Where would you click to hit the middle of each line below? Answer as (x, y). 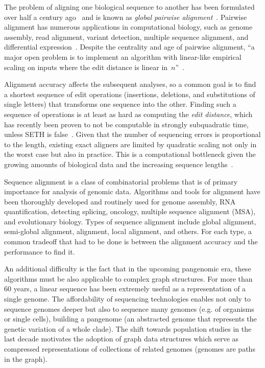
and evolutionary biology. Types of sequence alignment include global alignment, (130, 221)
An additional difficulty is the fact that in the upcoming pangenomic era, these (128, 269)
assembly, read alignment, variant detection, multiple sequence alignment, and (126, 37)
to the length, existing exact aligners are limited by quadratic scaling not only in (130, 144)
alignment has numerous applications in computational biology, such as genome (128, 27)
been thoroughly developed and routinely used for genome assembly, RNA (120, 201)
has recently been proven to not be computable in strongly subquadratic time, (126, 124)
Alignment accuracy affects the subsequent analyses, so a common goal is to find (130, 84)
